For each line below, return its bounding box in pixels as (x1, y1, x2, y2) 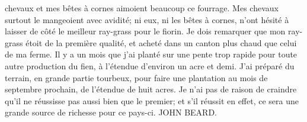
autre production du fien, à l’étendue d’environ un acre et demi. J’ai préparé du (5, 59, 295, 72)
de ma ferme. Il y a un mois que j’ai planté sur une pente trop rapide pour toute (5, 48, 298, 60)
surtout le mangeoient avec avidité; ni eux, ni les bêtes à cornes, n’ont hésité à (5, 13, 289, 25)
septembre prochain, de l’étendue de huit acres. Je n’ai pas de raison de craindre (5, 83, 297, 95)
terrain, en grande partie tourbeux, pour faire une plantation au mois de (5, 71, 268, 84)
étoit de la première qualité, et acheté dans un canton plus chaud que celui (25, 36, 297, 49)
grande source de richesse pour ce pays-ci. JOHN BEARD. (5, 106, 218, 118)
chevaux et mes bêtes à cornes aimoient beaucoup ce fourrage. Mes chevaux (5, 2, 279, 14)
